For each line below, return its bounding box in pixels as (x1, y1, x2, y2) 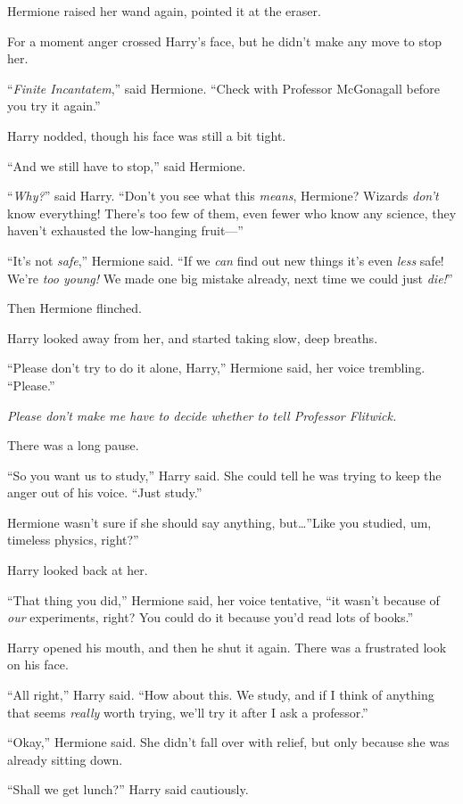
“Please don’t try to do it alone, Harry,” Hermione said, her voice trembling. (7, 358, 426, 377)
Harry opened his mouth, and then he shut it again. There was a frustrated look (7, 637, 447, 656)
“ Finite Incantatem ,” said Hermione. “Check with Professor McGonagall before (7, 78, 440, 97)
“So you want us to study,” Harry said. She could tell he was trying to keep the (7, 465, 442, 484)
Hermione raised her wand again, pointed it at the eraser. (7, 2, 321, 20)
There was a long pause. (7, 436, 139, 455)
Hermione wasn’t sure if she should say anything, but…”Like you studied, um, (7, 513, 432, 531)
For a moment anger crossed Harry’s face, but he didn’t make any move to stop (7, 31, 442, 50)
